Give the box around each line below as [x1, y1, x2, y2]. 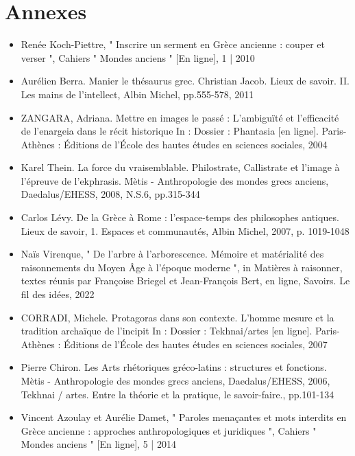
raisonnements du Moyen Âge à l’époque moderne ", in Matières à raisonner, [21, 260, 343, 274]
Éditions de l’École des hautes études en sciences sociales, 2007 [64, 337, 328, 351]
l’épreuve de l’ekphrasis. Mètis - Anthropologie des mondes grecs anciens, [21, 173, 329, 187]
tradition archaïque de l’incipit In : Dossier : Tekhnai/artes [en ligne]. [21, 323, 313, 338]
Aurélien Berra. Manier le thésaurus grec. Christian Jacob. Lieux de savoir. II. [21, 73, 350, 88]
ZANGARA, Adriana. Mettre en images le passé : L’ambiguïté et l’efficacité [21, 110, 339, 124]
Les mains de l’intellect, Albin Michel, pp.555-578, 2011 [21, 87, 254, 101]
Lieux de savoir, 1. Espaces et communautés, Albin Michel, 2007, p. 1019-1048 [21, 223, 350, 238]
